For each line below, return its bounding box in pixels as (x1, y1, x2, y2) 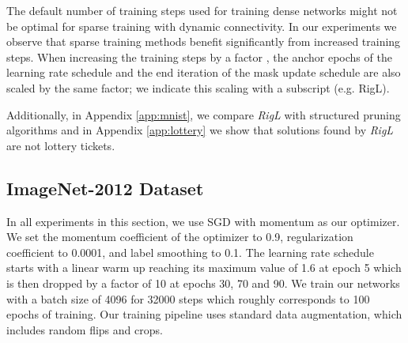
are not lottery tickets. (6, 137, 115, 153)
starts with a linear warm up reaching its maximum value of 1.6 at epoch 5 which (6, 259, 402, 276)
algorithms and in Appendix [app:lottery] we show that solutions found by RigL (6, 122, 394, 138)
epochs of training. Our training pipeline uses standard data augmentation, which (6, 306, 402, 322)
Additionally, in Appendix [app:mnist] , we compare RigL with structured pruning (6, 106, 401, 122)
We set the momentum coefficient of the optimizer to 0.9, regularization (6, 228, 353, 245)
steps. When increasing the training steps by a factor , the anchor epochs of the (6, 48, 392, 65)
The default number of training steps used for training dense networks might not (6, 2, 398, 18)
